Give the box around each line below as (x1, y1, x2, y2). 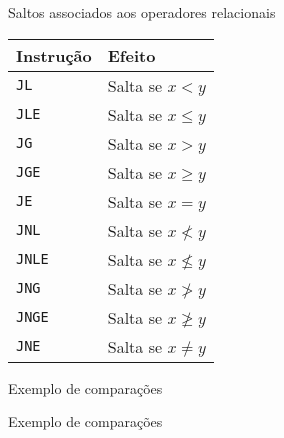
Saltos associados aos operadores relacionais (8, 2, 276, 22)
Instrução (16, 43, 92, 67)
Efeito (107, 43, 156, 67)
